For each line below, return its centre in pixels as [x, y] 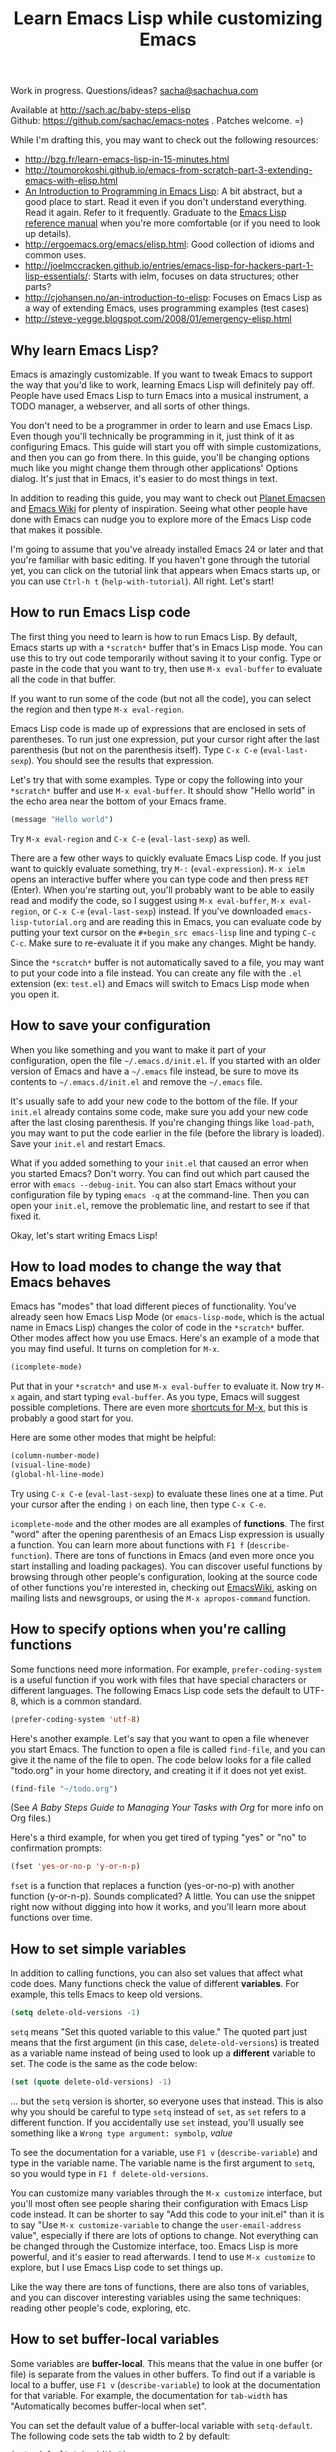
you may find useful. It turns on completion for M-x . [115, 1349]
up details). [48, 234]
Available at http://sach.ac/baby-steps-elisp [100, 110]
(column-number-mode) [55, 1456]
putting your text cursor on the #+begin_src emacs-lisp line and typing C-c [163, 932]
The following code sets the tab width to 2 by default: [120, 2436]
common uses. [55, 255]
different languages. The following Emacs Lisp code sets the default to [156, 1690]
